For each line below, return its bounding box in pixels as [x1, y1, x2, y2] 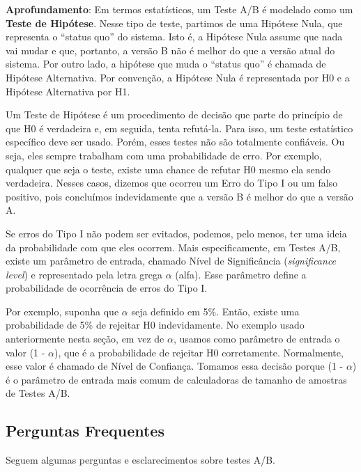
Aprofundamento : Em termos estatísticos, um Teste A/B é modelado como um [6, 2, 353, 16]
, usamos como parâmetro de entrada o [173, 331, 340, 346]
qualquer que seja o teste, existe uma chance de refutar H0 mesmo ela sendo [6, 162, 331, 176]
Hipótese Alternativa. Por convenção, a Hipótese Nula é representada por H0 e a [6, 70, 350, 84]
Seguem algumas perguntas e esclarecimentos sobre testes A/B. [6, 453, 275, 467]
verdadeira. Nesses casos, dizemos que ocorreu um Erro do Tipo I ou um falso [6, 175, 338, 190]
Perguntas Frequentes [6, 420, 164, 441]
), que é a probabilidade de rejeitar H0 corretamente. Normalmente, [54, 345, 344, 359]
